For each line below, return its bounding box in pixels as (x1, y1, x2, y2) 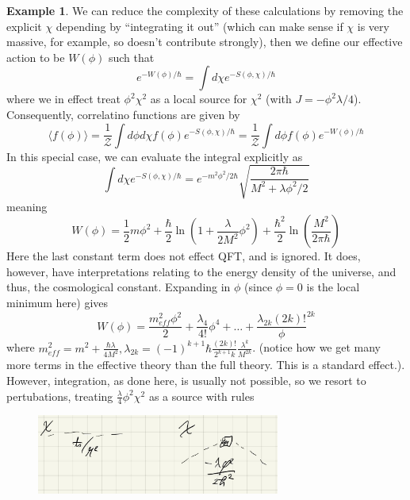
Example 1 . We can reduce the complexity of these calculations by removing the (6, 2, 404, 18)
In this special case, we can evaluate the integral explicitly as (6, 148, 303, 164)
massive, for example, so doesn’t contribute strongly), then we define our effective (6, 33, 403, 50)
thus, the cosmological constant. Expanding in (6, 279, 231, 295)
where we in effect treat (6, 90, 121, 107)
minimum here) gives (6, 294, 109, 311)
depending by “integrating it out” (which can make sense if (56, 17, 343, 34)
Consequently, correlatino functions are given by (6, 106, 240, 122)
